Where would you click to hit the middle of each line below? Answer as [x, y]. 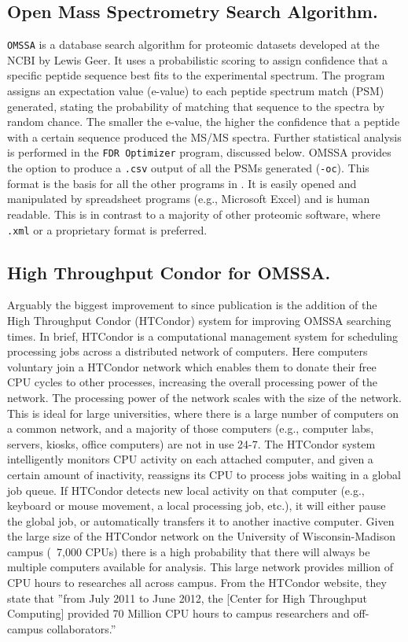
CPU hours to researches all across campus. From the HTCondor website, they [197, 583]
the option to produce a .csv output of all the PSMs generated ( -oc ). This [188, 168]
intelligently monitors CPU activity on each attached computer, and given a [190, 459]
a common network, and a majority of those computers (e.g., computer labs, [191, 428]
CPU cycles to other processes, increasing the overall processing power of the [193, 382]
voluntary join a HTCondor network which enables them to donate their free [192, 366]
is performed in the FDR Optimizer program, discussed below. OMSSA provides [199, 152]
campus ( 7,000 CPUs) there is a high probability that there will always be [189, 551]
